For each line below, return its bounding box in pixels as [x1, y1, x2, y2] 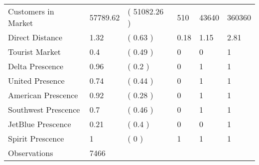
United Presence [8, 75, 65, 86]
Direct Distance [8, 31, 63, 43]
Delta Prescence [8, 60, 64, 72]
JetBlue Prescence [8, 118, 71, 130]
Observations [8, 147, 53, 159]
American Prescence [8, 89, 78, 101]
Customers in [8, 5, 54, 17]
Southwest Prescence [8, 104, 80, 115]
